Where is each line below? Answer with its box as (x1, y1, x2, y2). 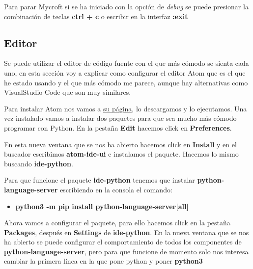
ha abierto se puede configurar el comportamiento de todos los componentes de (4, 237, 242, 247)
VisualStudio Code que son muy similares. (4, 87, 131, 97)
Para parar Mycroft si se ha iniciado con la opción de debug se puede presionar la (4, 1, 249, 11)
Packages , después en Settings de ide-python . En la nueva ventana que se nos (4, 227, 249, 237)
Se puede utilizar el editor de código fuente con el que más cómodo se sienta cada (4, 58, 249, 68)
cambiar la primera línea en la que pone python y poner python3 (4, 256, 203, 266)
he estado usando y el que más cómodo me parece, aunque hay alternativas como (4, 77, 248, 87)
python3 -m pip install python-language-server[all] (15, 201, 189, 211)
